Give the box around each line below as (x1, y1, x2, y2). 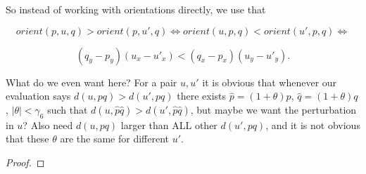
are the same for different (60, 131, 169, 146)
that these (6, 131, 49, 146)
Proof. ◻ (6, 154, 45, 169)
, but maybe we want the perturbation (190, 102, 357, 116)
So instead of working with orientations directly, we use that (6, 2, 266, 16)
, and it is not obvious (265, 117, 360, 132)
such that (47, 102, 88, 116)
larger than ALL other (120, 117, 217, 132)
